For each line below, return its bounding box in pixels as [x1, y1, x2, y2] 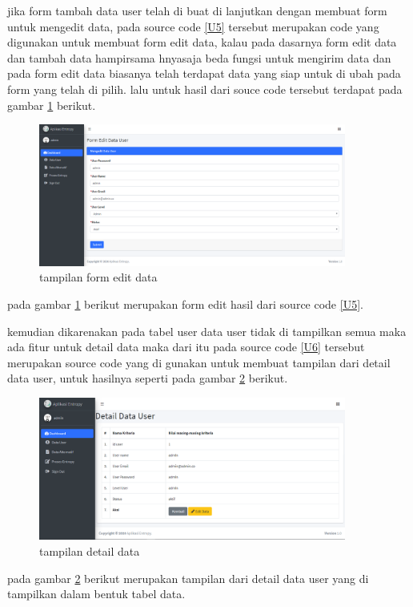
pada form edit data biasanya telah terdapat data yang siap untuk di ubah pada [7, 65, 401, 82]
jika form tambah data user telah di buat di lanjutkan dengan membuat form [7, 2, 387, 18]
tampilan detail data [39, 542, 140, 559]
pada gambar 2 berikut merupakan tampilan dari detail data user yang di [7, 569, 369, 586]
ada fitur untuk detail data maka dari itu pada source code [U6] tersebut [7, 338, 365, 355]
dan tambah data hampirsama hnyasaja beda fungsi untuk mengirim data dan [7, 49, 391, 66]
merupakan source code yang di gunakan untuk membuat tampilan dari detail [7, 354, 391, 370]
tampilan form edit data [39, 269, 158, 285]
